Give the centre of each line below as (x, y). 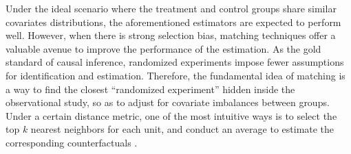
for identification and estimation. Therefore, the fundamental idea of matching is (175, 75)
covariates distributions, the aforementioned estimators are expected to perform (173, 22)
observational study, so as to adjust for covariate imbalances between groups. (168, 102)
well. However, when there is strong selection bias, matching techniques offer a (171, 35)
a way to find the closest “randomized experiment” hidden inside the (150, 89)
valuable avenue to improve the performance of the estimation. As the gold (163, 48)
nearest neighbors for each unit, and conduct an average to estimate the (182, 129)
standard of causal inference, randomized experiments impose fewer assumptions (175, 62)
